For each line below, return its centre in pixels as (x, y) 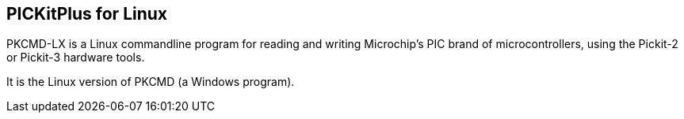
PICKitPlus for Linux (87, 14)
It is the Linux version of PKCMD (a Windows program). (151, 82)
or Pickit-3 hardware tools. (76, 58)
